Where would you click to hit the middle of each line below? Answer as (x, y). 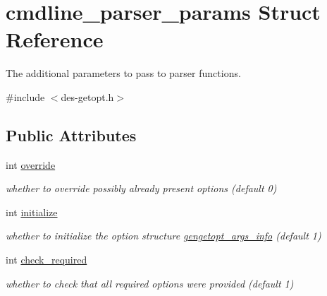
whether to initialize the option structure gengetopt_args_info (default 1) (163, 236)
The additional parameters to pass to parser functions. (123, 73)
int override (31, 164)
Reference (55, 39)
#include (25, 96)
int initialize (32, 212)
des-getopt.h (87, 96)
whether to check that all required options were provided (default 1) (150, 283)
